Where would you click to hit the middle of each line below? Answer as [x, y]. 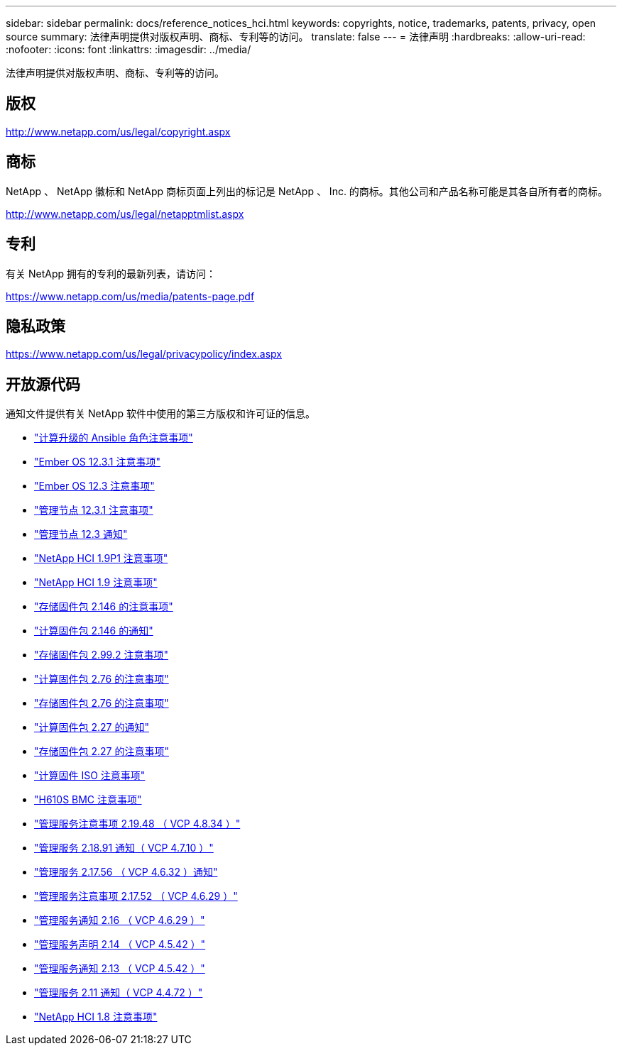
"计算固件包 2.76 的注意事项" [102, 679]
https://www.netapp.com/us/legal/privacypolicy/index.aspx [144, 354]
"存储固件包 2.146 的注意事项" [104, 607]
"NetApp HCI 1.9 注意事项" [96, 583]
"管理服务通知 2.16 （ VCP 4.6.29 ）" [120, 920]
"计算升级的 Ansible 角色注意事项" [114, 438]
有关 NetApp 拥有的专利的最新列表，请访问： [111, 273]
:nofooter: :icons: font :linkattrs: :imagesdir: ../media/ [129, 49]
